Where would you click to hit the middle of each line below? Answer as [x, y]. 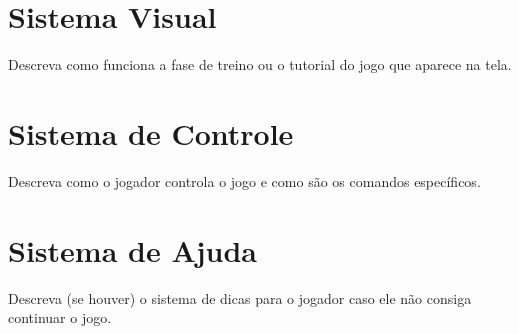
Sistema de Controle [151, 132]
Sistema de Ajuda [132, 249]
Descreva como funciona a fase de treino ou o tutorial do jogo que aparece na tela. [260, 64]
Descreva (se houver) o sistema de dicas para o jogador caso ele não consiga [240, 297]
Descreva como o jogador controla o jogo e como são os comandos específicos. [244, 180]
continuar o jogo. [60, 317]
